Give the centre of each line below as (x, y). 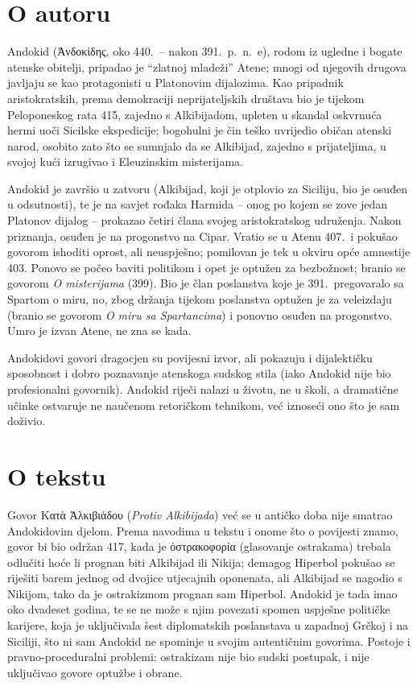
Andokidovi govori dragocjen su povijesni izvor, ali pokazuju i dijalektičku (190, 357)
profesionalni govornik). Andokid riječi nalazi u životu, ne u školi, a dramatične (203, 389)
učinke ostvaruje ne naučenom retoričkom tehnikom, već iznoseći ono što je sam (204, 405)
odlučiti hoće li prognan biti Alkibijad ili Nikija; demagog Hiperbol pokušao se (201, 562)
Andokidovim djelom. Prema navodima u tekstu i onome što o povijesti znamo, (203, 530)
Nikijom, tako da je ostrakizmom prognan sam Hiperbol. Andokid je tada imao (202, 593)
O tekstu (57, 475)
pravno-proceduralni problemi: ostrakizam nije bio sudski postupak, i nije (188, 657)
